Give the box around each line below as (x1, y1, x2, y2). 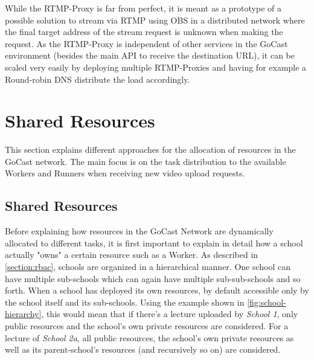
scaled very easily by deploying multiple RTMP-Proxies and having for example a (5, 60, 307, 73)
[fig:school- (247, 295, 286, 308)
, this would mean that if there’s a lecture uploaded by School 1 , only (41, 307, 298, 320)
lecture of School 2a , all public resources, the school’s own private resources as (5, 331, 294, 344)
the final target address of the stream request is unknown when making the (5, 25, 283, 38)
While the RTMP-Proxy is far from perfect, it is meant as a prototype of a (5, 2, 281, 14)
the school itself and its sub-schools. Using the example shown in (5, 295, 245, 308)
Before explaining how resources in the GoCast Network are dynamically (5, 225, 274, 237)
